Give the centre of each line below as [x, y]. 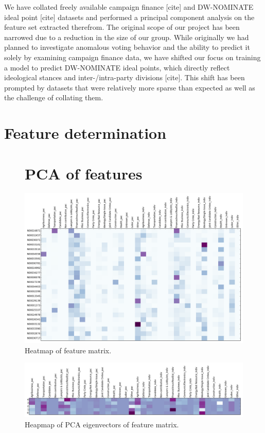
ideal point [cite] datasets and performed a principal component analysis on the [129, 17]
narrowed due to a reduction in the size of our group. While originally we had [127, 37]
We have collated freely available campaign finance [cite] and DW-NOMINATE [129, 7]
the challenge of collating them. [54, 97]
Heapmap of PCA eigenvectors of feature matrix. [102, 424]
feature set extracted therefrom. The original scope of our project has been [122, 27]
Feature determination [85, 133]
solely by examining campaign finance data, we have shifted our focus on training [132, 57]
